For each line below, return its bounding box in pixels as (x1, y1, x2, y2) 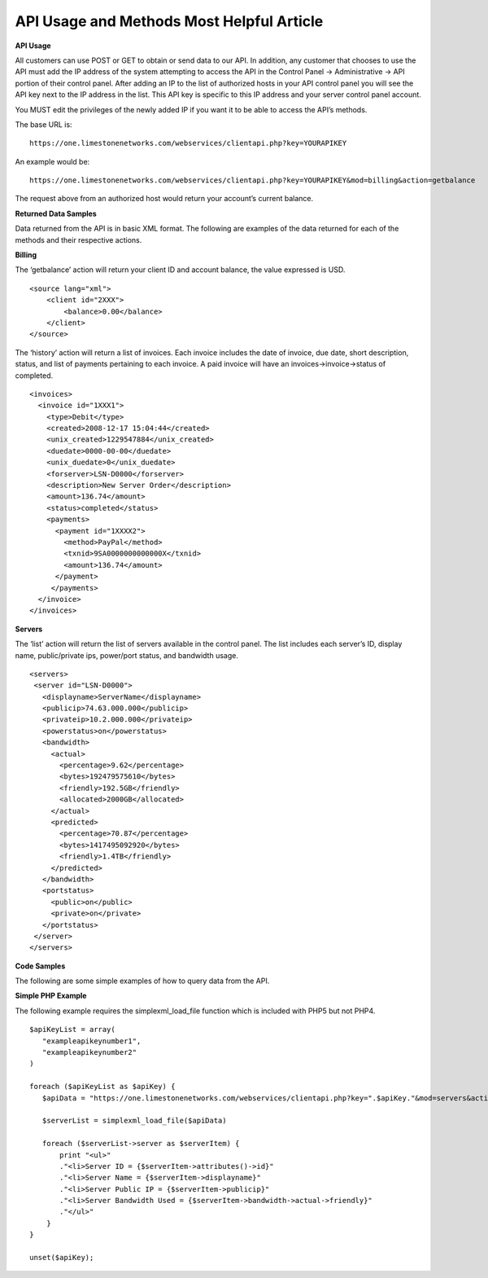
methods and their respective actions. (15, 235, 142, 244)
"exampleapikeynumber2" (41, 1047, 137, 1057)
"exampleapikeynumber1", (41, 1036, 142, 1046)
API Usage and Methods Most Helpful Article (15, 12, 324, 30)
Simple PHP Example (15, 990, 87, 1001)
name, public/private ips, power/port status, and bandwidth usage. (15, 650, 239, 660)
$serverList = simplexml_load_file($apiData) (41, 1116, 227, 1126)
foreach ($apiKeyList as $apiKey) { (29, 1082, 176, 1091)
